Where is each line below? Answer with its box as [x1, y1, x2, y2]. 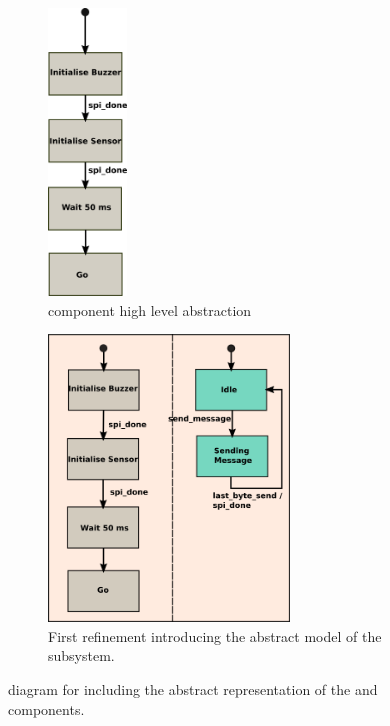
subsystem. [48, 645, 115, 666]
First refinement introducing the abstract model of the [48, 625, 382, 646]
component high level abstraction [48, 299, 252, 320]
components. [8, 698, 85, 719]
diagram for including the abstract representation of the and [8, 678, 378, 699]
